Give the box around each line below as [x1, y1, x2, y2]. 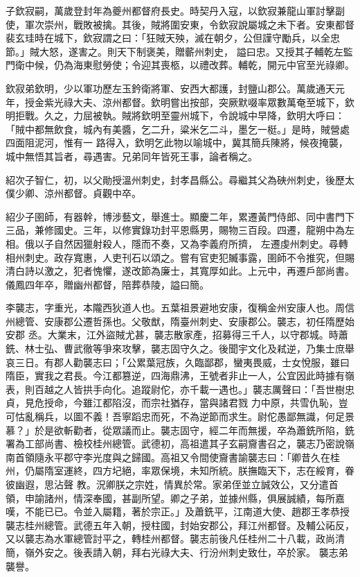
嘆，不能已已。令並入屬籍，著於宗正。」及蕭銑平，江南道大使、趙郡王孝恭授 [6, 504, 350, 519]
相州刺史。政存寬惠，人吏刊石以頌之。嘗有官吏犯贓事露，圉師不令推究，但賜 [6, 250, 354, 264]
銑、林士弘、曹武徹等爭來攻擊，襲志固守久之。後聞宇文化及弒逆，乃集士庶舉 [6, 341, 354, 356]
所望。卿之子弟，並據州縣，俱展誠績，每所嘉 [141, 490, 345, 505]
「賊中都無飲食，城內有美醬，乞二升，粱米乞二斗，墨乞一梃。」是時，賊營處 [6, 121, 350, 136]
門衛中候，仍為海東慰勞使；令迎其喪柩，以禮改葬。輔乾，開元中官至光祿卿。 [6, 58, 354, 72]
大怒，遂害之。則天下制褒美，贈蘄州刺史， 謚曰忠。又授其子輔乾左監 [39, 44, 353, 58]
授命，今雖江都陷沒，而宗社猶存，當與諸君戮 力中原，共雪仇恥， [44, 395, 339, 410]
